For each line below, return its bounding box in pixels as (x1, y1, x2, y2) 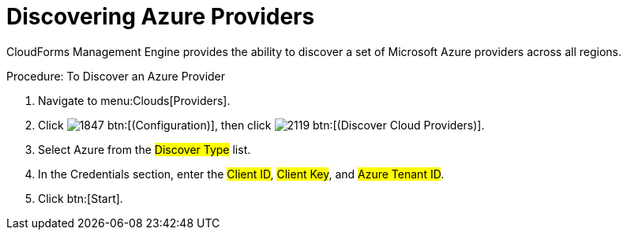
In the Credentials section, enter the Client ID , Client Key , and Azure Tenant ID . (38, 167, 445, 181)
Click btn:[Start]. (38, 191, 123, 205)
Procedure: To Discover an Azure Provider (6, 69, 226, 83)
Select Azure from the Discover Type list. (38, 142, 251, 156)
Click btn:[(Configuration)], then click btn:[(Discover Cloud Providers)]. (38, 118, 485, 132)
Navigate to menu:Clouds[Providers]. (38, 93, 231, 107)
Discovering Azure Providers (6, 3, 315, 30)
